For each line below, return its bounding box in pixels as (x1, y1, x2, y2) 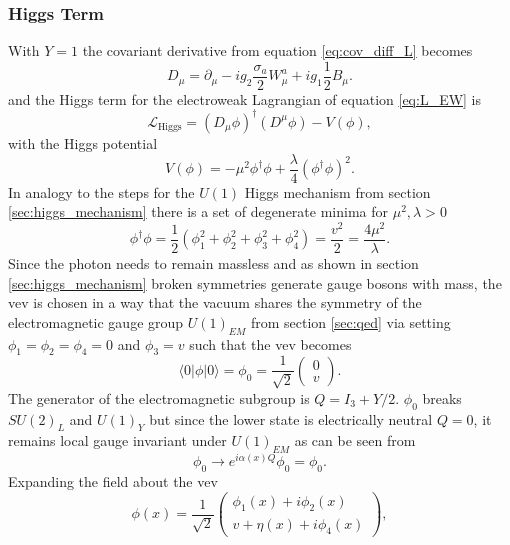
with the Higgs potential (8, 132, 158, 153)
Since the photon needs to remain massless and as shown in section (8, 252, 419, 273)
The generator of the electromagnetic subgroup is (8, 387, 310, 408)
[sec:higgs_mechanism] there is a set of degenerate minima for (8, 201, 389, 222)
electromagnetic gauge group (8, 311, 184, 332)
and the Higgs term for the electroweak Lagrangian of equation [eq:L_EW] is (8, 88, 482, 109)
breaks (422, 387, 462, 408)
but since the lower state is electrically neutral (149, 408, 433, 429)
